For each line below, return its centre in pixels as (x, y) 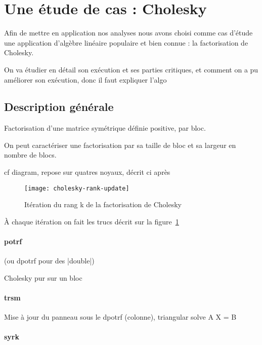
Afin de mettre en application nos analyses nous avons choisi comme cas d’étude (128, 33)
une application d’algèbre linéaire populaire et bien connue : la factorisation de (126, 42)
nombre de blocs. (30, 155)
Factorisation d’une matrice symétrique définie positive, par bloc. (105, 128)
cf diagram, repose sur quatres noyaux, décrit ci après (87, 172)
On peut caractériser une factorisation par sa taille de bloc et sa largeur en (120, 145)
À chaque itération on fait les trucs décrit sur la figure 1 (92, 221)
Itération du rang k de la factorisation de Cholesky (103, 204)
